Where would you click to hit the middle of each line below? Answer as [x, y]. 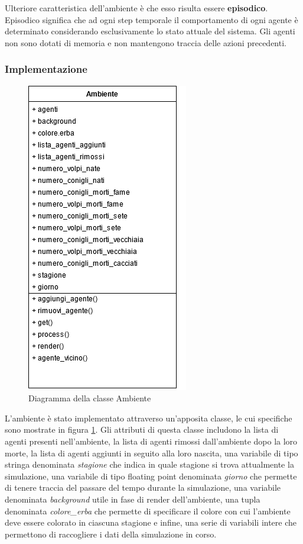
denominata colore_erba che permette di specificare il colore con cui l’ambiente [148, 511]
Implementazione [46, 69]
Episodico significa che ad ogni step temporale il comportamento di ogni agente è [151, 19]
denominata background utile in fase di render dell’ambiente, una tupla [133, 499]
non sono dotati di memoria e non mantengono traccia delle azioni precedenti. [146, 42]
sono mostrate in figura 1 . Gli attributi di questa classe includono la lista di [142, 429]
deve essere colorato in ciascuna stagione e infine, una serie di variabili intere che [151, 522]
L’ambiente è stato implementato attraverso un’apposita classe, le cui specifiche [149, 418]
